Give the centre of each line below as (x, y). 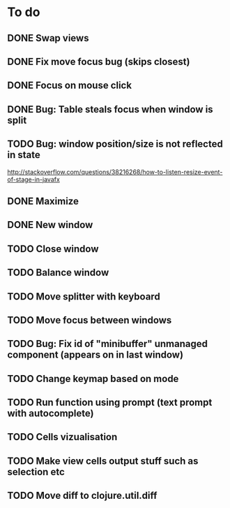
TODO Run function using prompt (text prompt (110, 403)
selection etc (36, 472)
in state (24, 155)
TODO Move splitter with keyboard (84, 296)
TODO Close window (53, 249)
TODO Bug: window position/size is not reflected (115, 144)
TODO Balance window (58, 273)
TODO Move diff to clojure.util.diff (82, 496)
